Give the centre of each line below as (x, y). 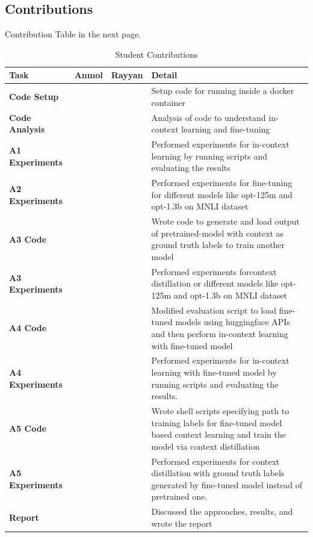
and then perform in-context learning (220, 334)
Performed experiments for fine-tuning (222, 183)
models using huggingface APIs (233, 322)
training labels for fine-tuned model (217, 422)
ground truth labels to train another (218, 245)
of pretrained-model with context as (218, 233)
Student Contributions (156, 54)
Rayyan (127, 75)
